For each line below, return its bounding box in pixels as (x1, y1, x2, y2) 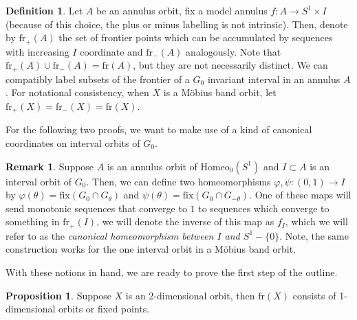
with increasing (6, 44, 69, 58)
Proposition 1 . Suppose (6, 288, 111, 302)
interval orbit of (6, 174, 72, 188)
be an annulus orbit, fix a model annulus (96, 3, 268, 17)
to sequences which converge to (198, 201, 329, 215)
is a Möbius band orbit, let (163, 85, 277, 100)
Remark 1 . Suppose (6, 159, 94, 173)
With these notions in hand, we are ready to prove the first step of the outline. (6, 264, 338, 279)
